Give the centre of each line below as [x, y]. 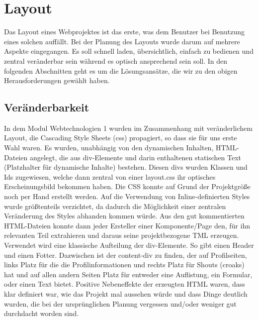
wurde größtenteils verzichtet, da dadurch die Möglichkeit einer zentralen [115, 206]
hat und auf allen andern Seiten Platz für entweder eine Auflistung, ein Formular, [128, 274]
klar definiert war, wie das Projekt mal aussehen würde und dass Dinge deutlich [126, 293]
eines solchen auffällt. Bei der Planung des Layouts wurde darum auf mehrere [122, 41]
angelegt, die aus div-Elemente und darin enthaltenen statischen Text [135, 157]
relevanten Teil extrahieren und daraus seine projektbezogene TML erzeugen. [122, 235]
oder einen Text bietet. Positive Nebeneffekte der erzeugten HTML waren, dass [125, 284]
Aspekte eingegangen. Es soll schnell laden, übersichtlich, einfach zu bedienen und [129, 51]
